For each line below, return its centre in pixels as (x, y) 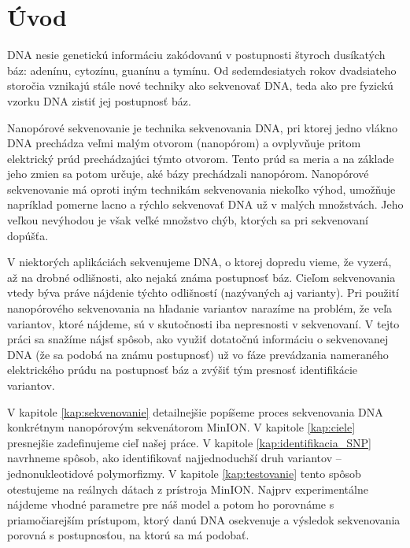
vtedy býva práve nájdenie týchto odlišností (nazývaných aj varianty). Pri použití (203, 293)
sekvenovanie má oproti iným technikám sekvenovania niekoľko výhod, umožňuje (201, 189)
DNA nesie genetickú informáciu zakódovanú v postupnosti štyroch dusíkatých (196, 55)
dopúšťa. (28, 235)
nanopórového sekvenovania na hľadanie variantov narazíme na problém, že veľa (200, 308)
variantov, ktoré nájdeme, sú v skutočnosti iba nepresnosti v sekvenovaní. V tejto (203, 323)
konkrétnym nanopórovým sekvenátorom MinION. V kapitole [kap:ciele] (181, 427)
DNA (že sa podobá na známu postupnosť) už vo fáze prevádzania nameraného (198, 354)
